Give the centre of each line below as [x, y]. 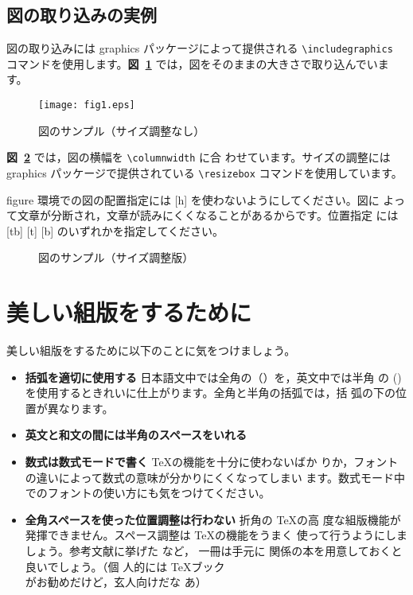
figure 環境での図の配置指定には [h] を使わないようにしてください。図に [193, 199]
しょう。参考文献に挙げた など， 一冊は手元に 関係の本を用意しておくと [214, 551]
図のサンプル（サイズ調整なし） [122, 130]
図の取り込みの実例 [82, 15]
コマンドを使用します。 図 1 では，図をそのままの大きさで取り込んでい [192, 63]
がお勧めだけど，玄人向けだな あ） [116, 582]
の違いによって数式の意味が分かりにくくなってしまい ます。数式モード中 [215, 477]
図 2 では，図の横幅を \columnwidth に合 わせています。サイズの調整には [199, 157]
